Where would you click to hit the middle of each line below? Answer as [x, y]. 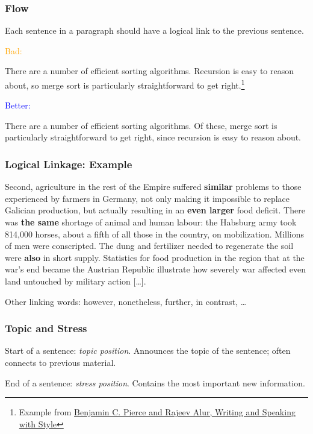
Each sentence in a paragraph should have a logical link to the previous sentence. [154, 30]
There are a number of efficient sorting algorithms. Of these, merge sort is [141, 125]
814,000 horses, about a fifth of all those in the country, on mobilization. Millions [155, 234]
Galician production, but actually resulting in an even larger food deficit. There [155, 210]
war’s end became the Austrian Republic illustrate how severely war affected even [155, 269]
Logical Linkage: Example [69, 164]
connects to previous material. [60, 362]
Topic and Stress [46, 328]
